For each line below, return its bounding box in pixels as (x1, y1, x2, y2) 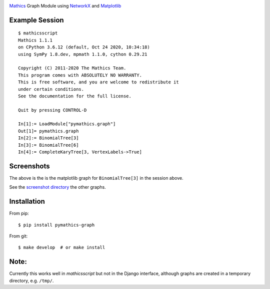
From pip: (9, 210, 29, 217)
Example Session (9, 15, 64, 24)
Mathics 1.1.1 (18, 37, 52, 43)
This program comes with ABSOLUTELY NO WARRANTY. (18, 72, 142, 78)
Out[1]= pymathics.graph (18, 128, 79, 134)
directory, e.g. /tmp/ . (9, 278, 54, 284)
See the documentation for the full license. (18, 93, 132, 99)
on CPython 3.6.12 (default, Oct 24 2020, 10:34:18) (18, 44, 150, 50)
